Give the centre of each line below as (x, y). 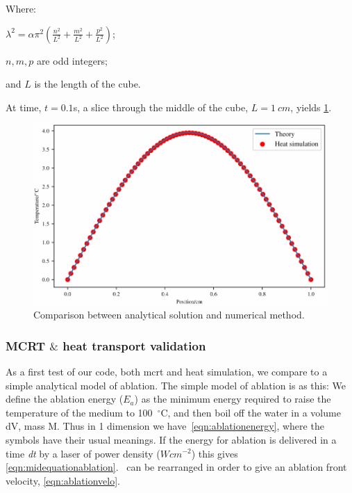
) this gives (215, 453)
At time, (24, 107)
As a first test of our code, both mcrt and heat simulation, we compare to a (167, 371)
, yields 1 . (311, 107)
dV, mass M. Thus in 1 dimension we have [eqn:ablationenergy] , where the (165, 426)
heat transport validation (134, 345)
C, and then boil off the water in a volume (251, 412)
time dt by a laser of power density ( (83, 453)
